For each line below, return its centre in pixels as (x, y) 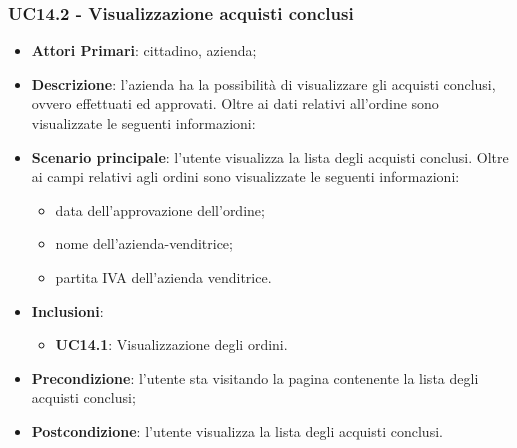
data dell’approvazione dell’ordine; (160, 209)
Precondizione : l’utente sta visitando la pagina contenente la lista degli (255, 377)
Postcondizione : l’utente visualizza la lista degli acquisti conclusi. (237, 430)
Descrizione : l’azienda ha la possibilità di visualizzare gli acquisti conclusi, (263, 83)
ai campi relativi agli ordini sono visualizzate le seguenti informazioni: (245, 176)
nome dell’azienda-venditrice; (144, 243)
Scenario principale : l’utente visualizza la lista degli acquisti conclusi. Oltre (270, 156)
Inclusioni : (67, 310)
